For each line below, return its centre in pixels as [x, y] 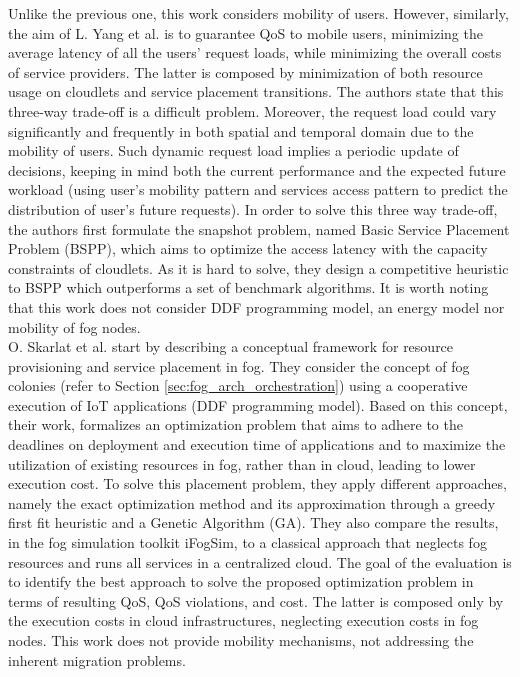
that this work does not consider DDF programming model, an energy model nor [256, 306]
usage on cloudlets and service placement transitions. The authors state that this [256, 91]
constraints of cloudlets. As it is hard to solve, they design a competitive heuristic [258, 267]
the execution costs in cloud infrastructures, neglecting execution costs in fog [243, 620]
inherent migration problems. [97, 659]
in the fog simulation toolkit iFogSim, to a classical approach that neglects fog [247, 542]
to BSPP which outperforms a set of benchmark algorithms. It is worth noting [248, 287]
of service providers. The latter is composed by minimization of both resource [245, 71]
